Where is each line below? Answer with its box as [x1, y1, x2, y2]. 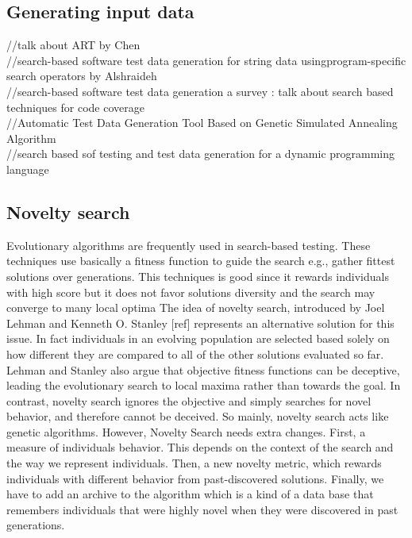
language [6, 160, 49, 177]
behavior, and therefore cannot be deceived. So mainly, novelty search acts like [6, 408, 389, 425]
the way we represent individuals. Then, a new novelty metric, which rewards [6, 455, 382, 471]
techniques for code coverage [6, 98, 144, 115]
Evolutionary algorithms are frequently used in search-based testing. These [6, 236, 371, 253]
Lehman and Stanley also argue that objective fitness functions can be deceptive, [6, 361, 400, 378]
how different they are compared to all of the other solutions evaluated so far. [6, 345, 384, 362]
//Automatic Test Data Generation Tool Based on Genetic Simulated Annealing [6, 114, 398, 131]
